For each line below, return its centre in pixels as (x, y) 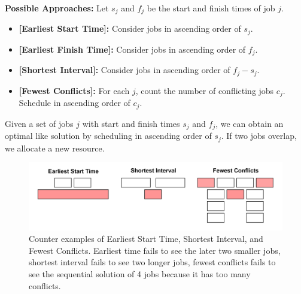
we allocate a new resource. (55, 148)
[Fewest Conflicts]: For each (74, 90)
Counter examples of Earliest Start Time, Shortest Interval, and (146, 239)
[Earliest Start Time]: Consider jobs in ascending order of (130, 28)
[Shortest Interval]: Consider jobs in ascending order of (124, 70)
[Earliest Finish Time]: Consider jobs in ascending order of (132, 49)
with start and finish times (131, 123)
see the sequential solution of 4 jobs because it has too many (140, 274)
